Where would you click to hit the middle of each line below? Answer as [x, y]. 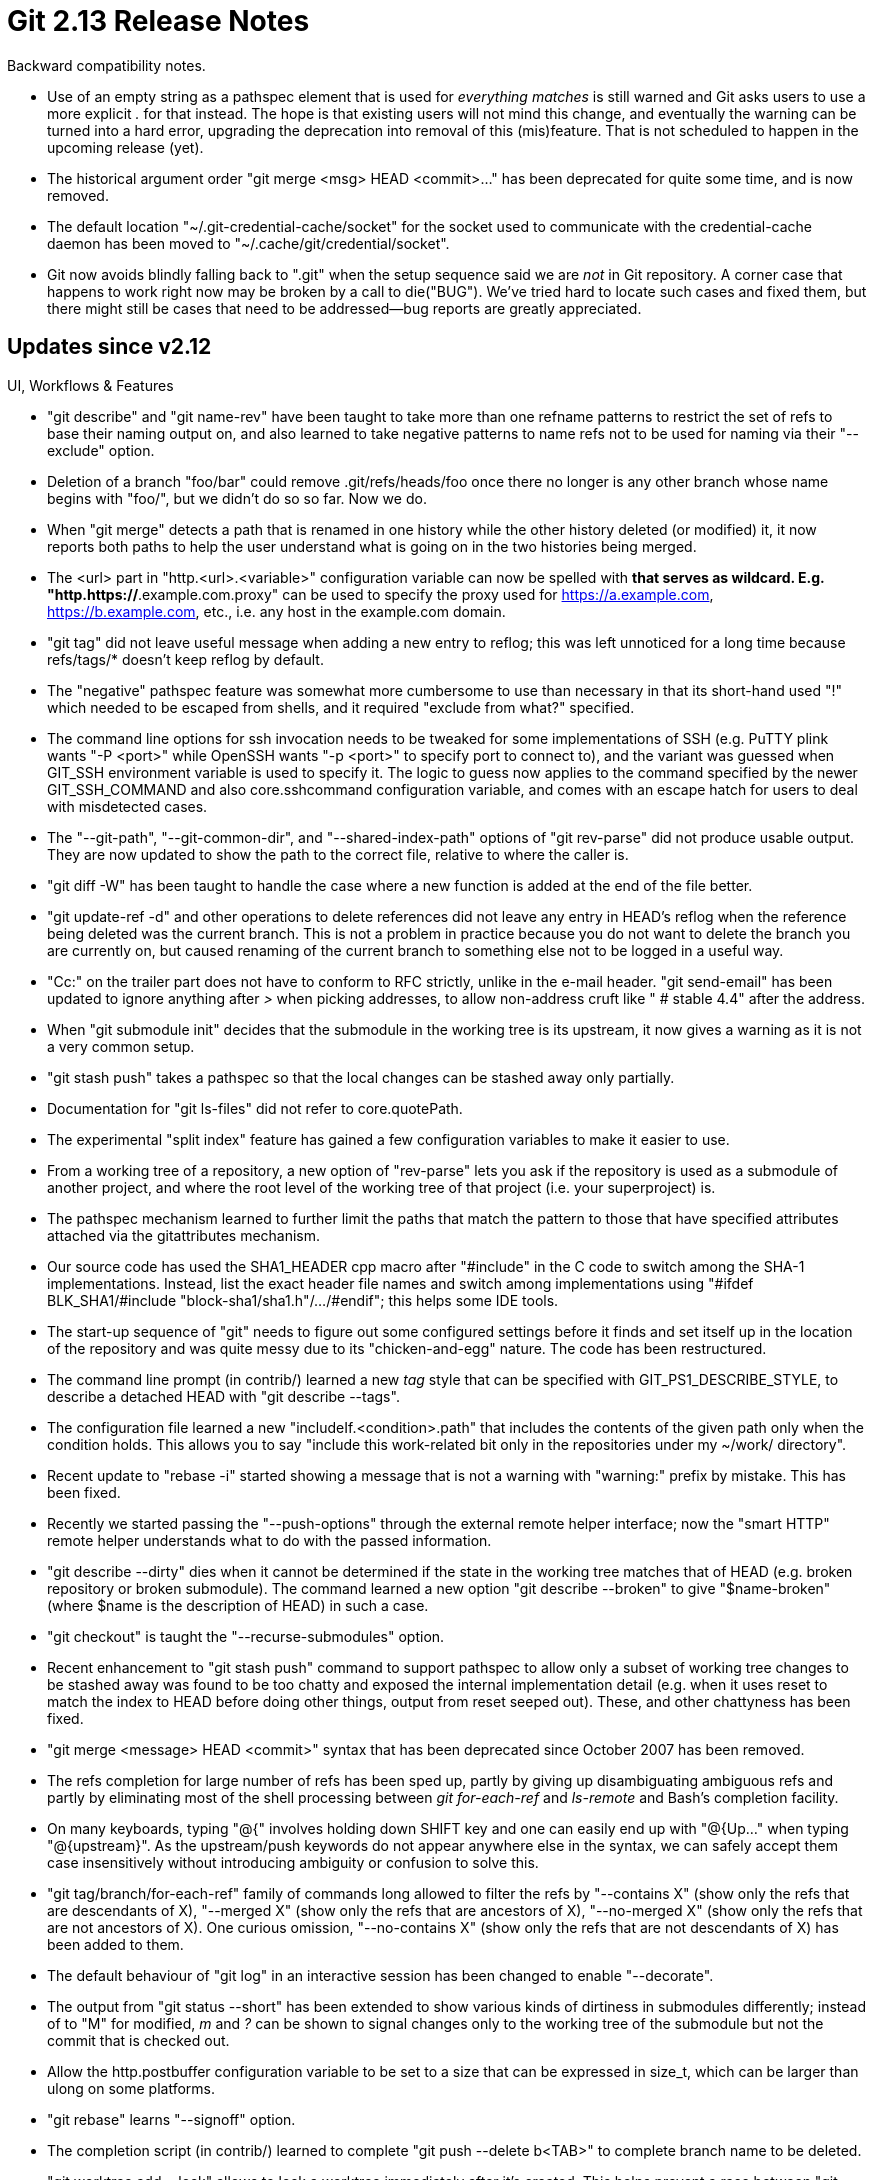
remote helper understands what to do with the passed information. [269, 1540]
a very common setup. [121, 1046]
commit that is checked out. [138, 2040]
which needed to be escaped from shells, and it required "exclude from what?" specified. [341, 707]
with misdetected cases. [127, 806]
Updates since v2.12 [109, 347]
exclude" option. [101, 450]
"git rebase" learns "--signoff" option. [171, 2119]
